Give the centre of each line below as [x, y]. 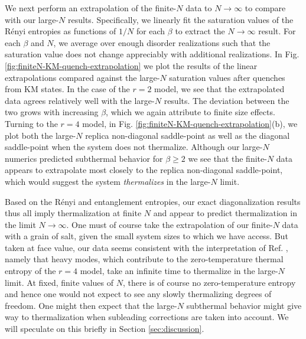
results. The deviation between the [227, 100]
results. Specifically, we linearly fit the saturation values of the [181, 19]
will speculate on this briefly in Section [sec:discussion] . [105, 329]
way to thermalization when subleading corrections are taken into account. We [147, 317]
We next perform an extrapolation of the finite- [91, 8]
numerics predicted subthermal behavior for [84, 158]
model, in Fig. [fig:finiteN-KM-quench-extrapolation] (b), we [190, 123]
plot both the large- [40, 135]
